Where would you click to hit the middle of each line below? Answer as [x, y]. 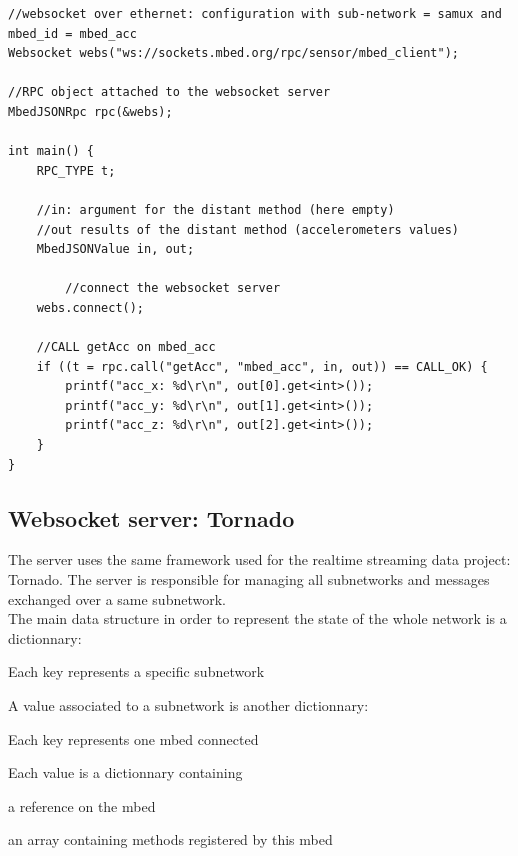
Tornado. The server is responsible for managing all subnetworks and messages [249, 579]
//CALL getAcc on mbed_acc [126, 347]
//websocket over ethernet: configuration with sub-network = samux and [255, 14]
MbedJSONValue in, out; [115, 249]
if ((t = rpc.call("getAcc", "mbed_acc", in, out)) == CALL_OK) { [262, 366]
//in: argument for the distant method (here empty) [215, 209]
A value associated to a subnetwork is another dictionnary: [188, 705]
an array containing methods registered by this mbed [170, 839]
